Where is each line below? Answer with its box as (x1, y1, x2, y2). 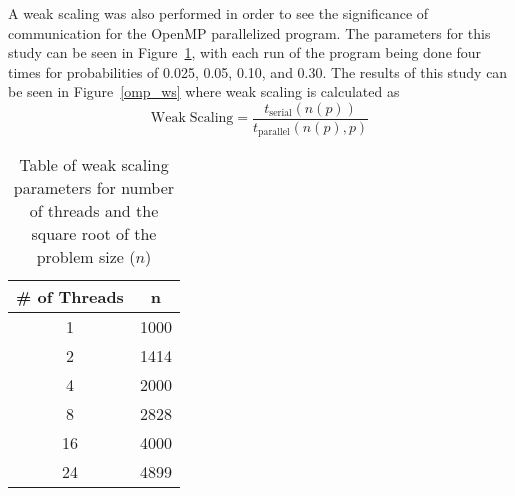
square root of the (31, 222, 157, 246)
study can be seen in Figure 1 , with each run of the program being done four (8, 42, 482, 63)
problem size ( (36, 245, 136, 269)
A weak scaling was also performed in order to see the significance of (8, 3, 429, 23)
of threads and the (29, 199, 159, 223)
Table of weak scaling (19, 153, 169, 177)
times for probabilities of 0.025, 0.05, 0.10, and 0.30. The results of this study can (8, 61, 508, 82)
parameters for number (13, 176, 175, 200)
